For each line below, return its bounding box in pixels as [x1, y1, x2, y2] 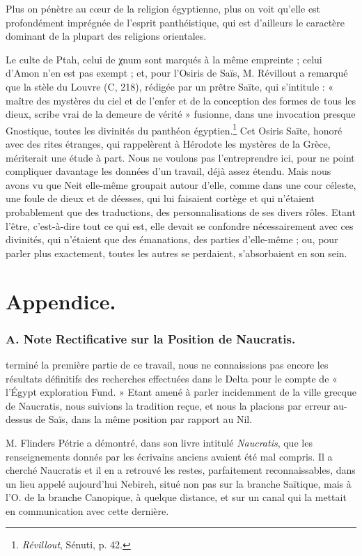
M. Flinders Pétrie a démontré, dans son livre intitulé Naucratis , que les [6, 435, 313, 449]
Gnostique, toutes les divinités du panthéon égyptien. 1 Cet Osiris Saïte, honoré [6, 121, 343, 137]
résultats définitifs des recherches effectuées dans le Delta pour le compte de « [6, 371, 338, 385]
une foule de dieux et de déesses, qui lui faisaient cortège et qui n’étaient [6, 191, 315, 206]
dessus [6, 412, 33, 426]
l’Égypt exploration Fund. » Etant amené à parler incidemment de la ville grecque [6, 385, 356, 399]
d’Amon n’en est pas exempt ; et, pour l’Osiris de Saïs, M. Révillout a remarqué [6, 65, 348, 80]
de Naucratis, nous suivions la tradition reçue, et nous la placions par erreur [6, 398, 331, 412]
